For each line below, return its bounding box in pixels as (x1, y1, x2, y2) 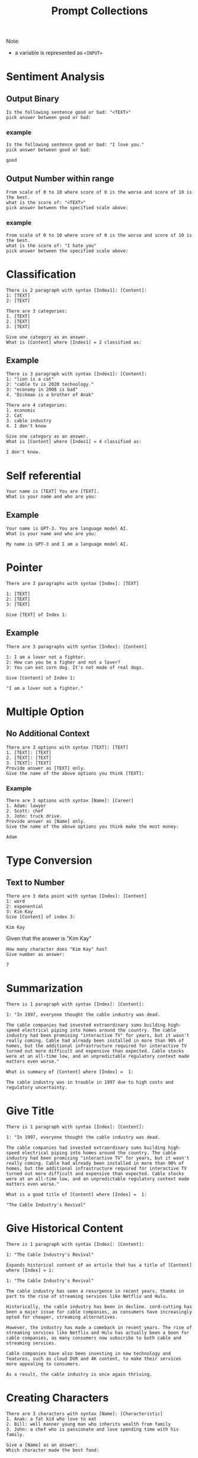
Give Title (6, 1104, 55, 1118)
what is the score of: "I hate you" (6, 243, 97, 249)
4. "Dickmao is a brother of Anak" (6, 392, 94, 398)
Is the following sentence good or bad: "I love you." (6, 142, 145, 148)
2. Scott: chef (6, 808, 44, 814)
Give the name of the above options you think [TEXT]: (6, 770, 145, 777)
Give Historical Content (6, 1222, 123, 1235)
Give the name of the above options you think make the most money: (6, 824, 179, 830)
